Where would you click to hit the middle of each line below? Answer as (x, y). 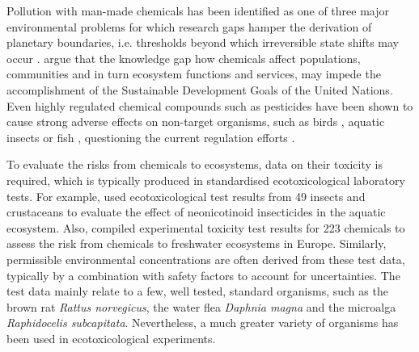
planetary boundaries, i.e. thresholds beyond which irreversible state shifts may (203, 42)
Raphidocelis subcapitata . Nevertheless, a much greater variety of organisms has (203, 323)
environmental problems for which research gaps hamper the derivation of (189, 26)
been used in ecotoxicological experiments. (111, 338)
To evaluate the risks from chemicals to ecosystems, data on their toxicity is (195, 164)
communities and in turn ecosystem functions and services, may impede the (194, 74)
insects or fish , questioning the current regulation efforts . (151, 137)
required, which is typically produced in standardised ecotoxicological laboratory (206, 180)
